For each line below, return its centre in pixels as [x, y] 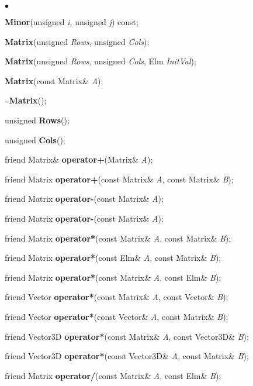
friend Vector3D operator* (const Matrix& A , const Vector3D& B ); [127, 336]
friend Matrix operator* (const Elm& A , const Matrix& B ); [113, 258]
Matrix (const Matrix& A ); [54, 80]
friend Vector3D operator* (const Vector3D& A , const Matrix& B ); [127, 356]
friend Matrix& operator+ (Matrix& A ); [79, 159]
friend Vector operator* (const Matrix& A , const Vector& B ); [117, 297]
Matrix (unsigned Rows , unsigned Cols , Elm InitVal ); [100, 61]
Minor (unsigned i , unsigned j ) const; [72, 22]
